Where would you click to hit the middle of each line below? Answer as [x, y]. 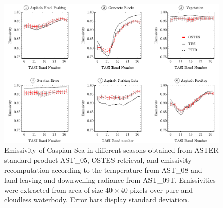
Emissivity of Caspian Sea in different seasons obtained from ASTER [111, 150]
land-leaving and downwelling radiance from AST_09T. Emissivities [110, 179]
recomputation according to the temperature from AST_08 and [103, 170]
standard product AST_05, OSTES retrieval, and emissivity [98, 160]
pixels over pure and [161, 190]
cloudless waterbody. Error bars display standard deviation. [97, 200]
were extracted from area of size [54, 190]
